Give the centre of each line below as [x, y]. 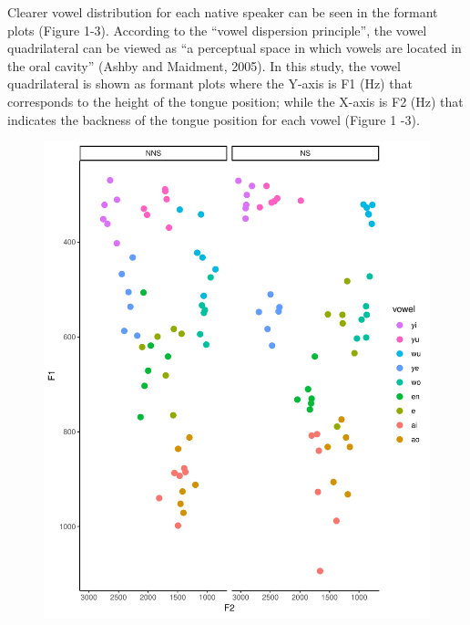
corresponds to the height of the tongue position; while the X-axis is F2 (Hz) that [235, 101]
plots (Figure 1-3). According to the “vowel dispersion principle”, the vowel [217, 30]
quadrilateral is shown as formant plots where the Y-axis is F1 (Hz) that [210, 83]
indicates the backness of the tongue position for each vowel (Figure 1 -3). [214, 119]
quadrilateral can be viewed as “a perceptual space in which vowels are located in [235, 48]
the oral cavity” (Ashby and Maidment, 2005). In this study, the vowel [204, 65]
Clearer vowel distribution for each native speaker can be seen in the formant [223, 12]
